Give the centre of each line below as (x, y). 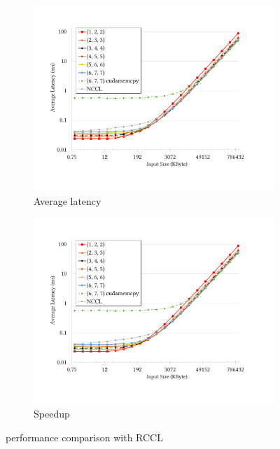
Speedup (52, 414)
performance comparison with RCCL (84, 437)
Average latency (68, 201)
